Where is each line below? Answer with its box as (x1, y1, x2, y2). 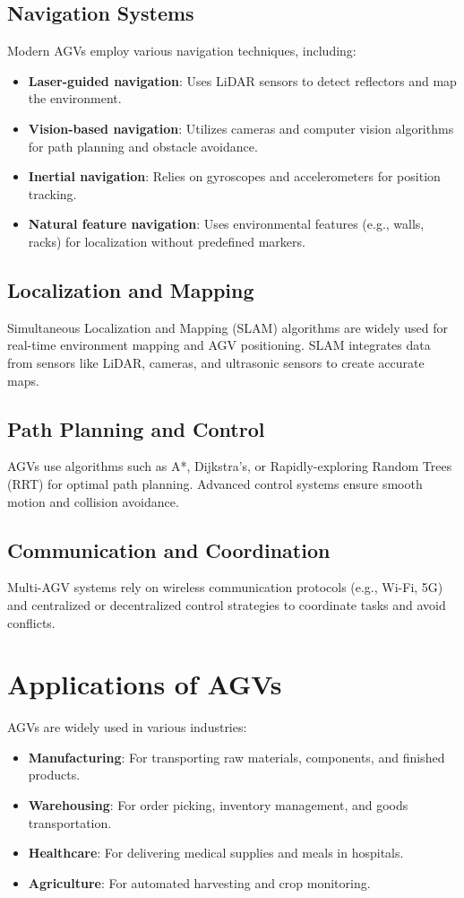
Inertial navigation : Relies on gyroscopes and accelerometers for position (28, 167, 441, 186)
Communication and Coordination (7, 536, 331, 563)
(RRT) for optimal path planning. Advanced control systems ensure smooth (7, 474, 423, 493)
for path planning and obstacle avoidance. (28, 136, 258, 155)
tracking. (28, 184, 77, 203)
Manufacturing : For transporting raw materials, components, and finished (28, 747, 445, 766)
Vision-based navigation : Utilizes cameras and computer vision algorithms (28, 118, 454, 137)
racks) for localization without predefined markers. (28, 231, 305, 250)
